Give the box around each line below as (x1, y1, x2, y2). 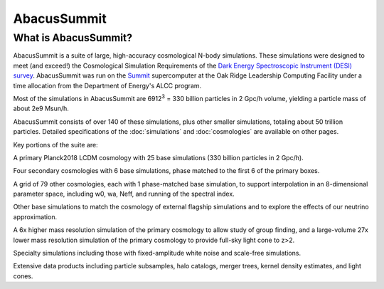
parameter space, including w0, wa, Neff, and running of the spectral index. (13, 189, 235, 199)
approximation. (13, 212, 57, 221)
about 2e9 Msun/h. (13, 104, 69, 113)
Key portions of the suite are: (13, 140, 99, 149)
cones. (13, 271, 33, 280)
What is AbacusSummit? (13, 31, 133, 44)
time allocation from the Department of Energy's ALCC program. (13, 81, 202, 90)
